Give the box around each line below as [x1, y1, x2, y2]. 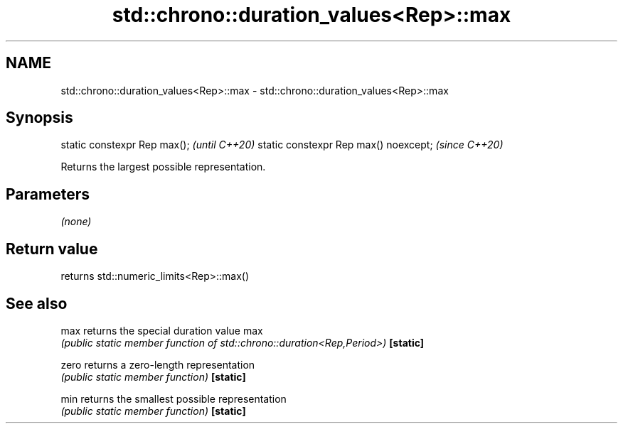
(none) [60, 215, 92, 228]
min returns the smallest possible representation [60, 392, 287, 405]
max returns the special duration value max [60, 324, 263, 337]
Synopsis [6, 109, 73, 127]
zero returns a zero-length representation [60, 358, 255, 371]
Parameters [6, 185, 90, 203]
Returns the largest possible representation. [60, 161, 266, 173]
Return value [6, 239, 98, 258]
